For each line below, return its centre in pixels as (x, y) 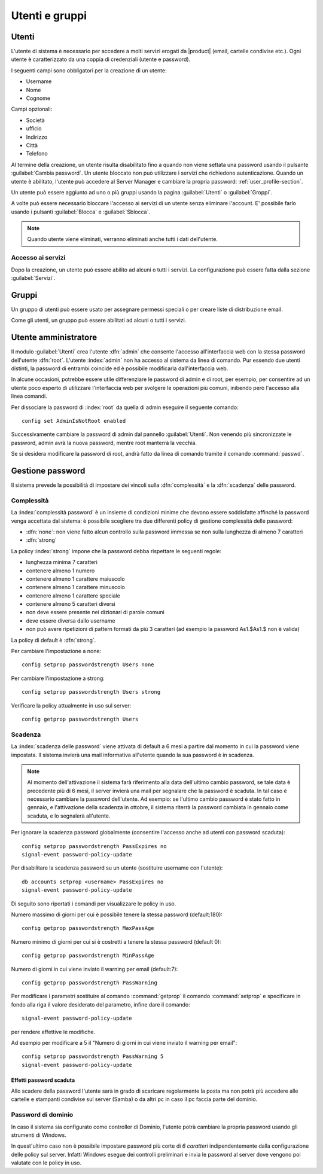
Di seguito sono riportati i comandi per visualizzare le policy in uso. (94, 904)
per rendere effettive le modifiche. (53, 1032)
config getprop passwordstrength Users (80, 719)
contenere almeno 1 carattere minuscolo (75, 587)
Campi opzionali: (32, 109)
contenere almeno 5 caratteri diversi (71, 604)
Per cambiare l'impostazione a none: (56, 651)
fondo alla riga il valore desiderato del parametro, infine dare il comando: (101, 1004)
